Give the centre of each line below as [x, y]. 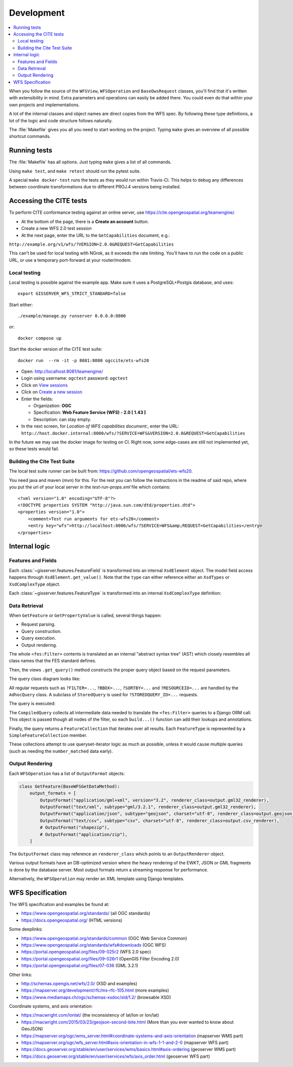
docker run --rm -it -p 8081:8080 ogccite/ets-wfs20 [83, 360]
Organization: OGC [52, 406]
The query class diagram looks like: [45, 679]
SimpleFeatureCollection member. [48, 735]
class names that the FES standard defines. [52, 661]
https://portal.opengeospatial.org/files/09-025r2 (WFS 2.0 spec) [86, 952]
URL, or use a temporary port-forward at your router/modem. [70, 260]
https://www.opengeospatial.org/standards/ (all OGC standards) [86, 913]
